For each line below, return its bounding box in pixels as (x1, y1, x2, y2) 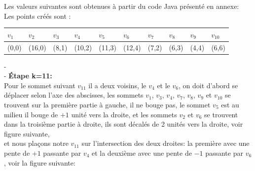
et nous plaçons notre (4, 138, 69, 148)
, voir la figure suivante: (4, 157, 75, 168)
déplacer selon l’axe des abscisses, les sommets (4, 90, 144, 100)
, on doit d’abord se (178, 80, 238, 90)
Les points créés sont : (4, 10, 71, 21)
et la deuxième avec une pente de (91, 147, 192, 158)
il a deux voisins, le (88, 80, 146, 90)
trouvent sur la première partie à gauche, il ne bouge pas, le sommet (4, 100, 211, 109)
